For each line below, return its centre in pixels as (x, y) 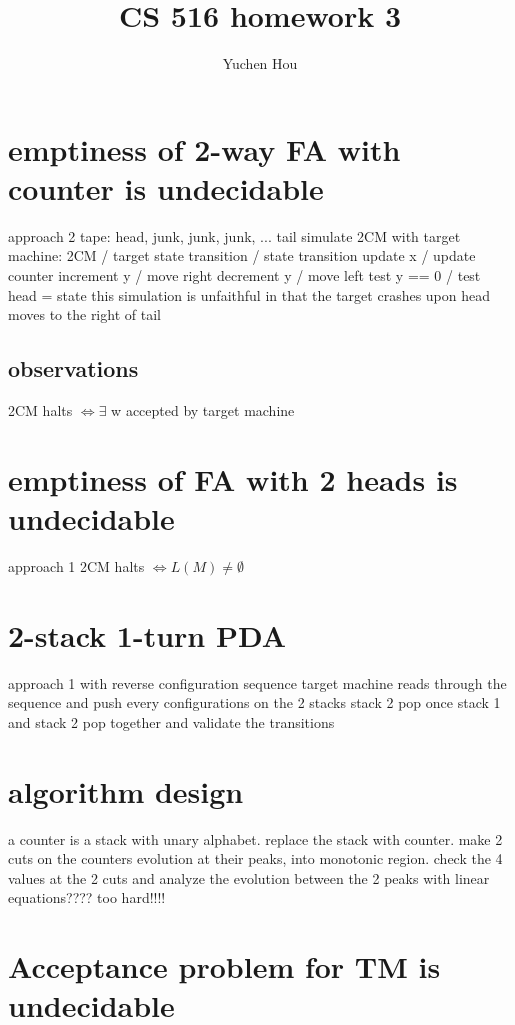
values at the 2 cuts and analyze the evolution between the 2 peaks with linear (249, 877)
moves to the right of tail (84, 314)
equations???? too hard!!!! (87, 897)
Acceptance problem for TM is (224, 966)
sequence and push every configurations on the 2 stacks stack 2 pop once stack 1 (254, 702)
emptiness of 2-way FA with (204, 148)
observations (73, 368)
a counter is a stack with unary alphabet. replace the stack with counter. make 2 (255, 838)
